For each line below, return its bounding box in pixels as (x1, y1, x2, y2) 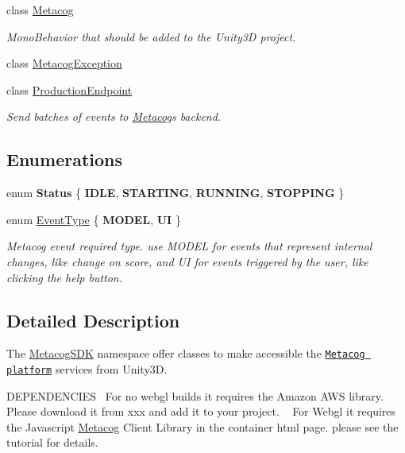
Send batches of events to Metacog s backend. (6, 108, 222, 125)
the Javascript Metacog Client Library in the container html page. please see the (6, 418, 399, 435)
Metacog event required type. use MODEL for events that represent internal (6, 238, 372, 254)
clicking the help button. (6, 269, 122, 285)
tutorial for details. (6, 434, 98, 451)
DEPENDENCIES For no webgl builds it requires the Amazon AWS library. (6, 387, 384, 404)
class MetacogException (6, 55, 122, 72)
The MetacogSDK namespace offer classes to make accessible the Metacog (6, 345, 365, 362)
